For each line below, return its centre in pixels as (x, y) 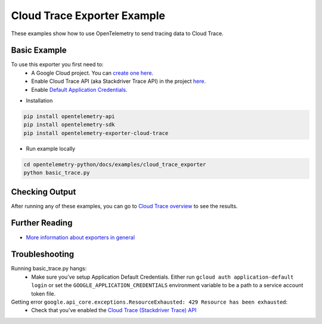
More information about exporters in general (80, 237)
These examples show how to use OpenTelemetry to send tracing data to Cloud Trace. (117, 33)
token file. (44, 294)
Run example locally (51, 149)
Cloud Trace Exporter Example (88, 16)
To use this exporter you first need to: (57, 64)
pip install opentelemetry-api (69, 116)
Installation (39, 101)
